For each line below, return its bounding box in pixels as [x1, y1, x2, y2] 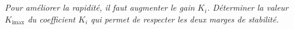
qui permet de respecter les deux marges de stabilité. [91, 12, 279, 25]
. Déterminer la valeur [207, 1, 289, 14]
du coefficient [27, 12, 75, 25]
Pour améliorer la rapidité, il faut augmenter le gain [5, 1, 195, 14]
